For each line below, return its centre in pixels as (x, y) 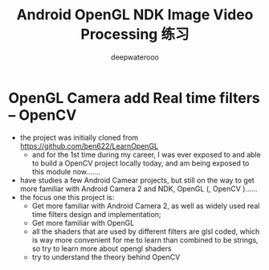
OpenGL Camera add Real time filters (134, 98)
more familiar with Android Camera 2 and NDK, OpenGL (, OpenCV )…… (139, 188)
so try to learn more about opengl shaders (102, 248)
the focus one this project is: (67, 197)
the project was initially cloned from (79, 137)
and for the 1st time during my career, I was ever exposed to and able (146, 154)
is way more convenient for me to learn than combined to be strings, (145, 239)
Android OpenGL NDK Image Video (135, 15)
